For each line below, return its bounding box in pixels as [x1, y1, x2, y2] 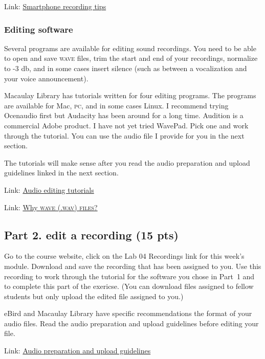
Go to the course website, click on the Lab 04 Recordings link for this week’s [4, 251, 245, 261]
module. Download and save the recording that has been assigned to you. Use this [4, 260, 261, 271]
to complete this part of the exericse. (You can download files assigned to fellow [4, 281, 254, 291]
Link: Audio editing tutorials [4, 184, 94, 195]
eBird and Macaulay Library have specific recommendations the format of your [4, 308, 252, 319]
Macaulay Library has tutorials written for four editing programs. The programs [4, 90, 256, 101]
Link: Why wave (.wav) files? [4, 201, 98, 212]
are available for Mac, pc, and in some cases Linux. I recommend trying [4, 100, 229, 110]
